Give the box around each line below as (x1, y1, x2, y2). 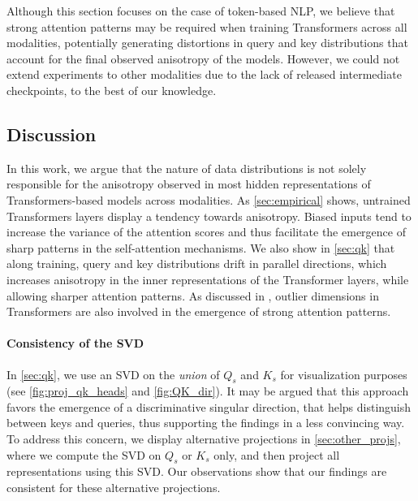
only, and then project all (213, 446, 340, 463)
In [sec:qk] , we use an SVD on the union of (6, 365, 220, 382)
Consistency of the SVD (6, 335, 144, 352)
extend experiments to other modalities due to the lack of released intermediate (6, 66, 402, 83)
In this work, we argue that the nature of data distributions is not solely (6, 159, 367, 176)
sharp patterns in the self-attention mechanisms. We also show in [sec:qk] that (6, 239, 395, 256)
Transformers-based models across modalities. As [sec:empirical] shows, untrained (6, 191, 411, 208)
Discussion (6, 121, 97, 146)
